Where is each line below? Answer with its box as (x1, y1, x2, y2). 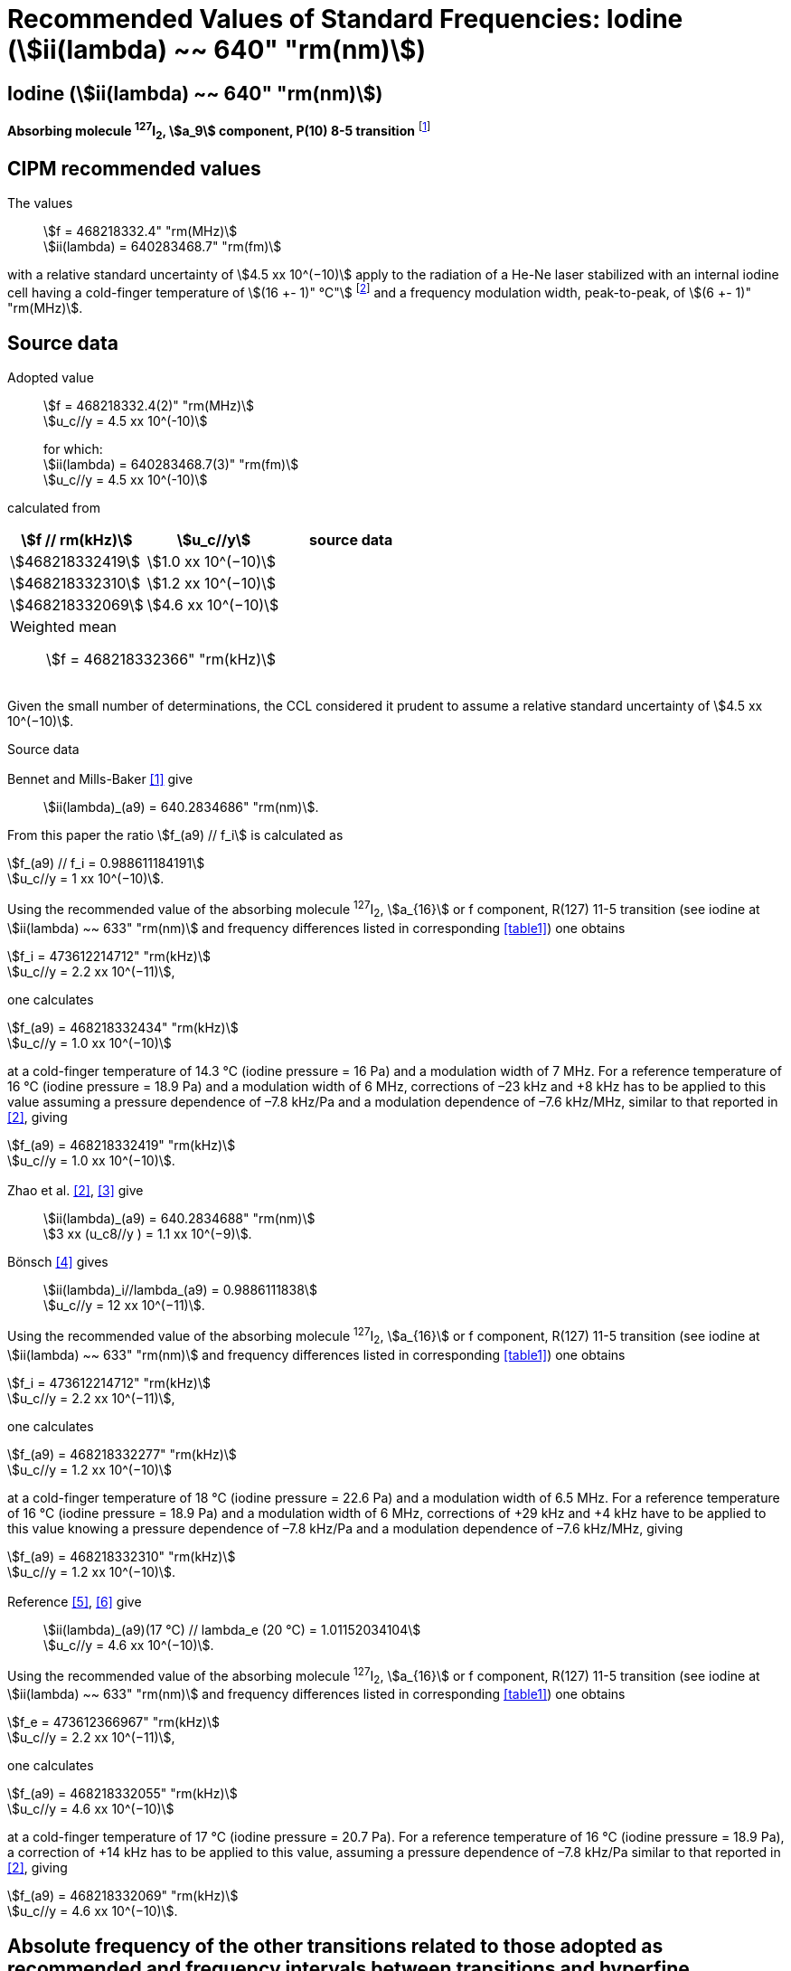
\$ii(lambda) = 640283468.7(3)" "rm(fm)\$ (43, 456, 299, 472)
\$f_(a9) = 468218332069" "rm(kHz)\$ (7, 1888, 239, 1904)
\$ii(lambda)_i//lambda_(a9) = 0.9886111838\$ (43, 1282, 317, 1298)
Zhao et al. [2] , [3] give (7, 1183, 144, 1199)
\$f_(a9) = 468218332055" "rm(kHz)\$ (7, 1786, 238, 1802)
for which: (43, 440, 103, 457)
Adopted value (7, 369, 94, 385)
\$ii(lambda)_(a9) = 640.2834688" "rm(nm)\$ (43, 1211, 315, 1227)
